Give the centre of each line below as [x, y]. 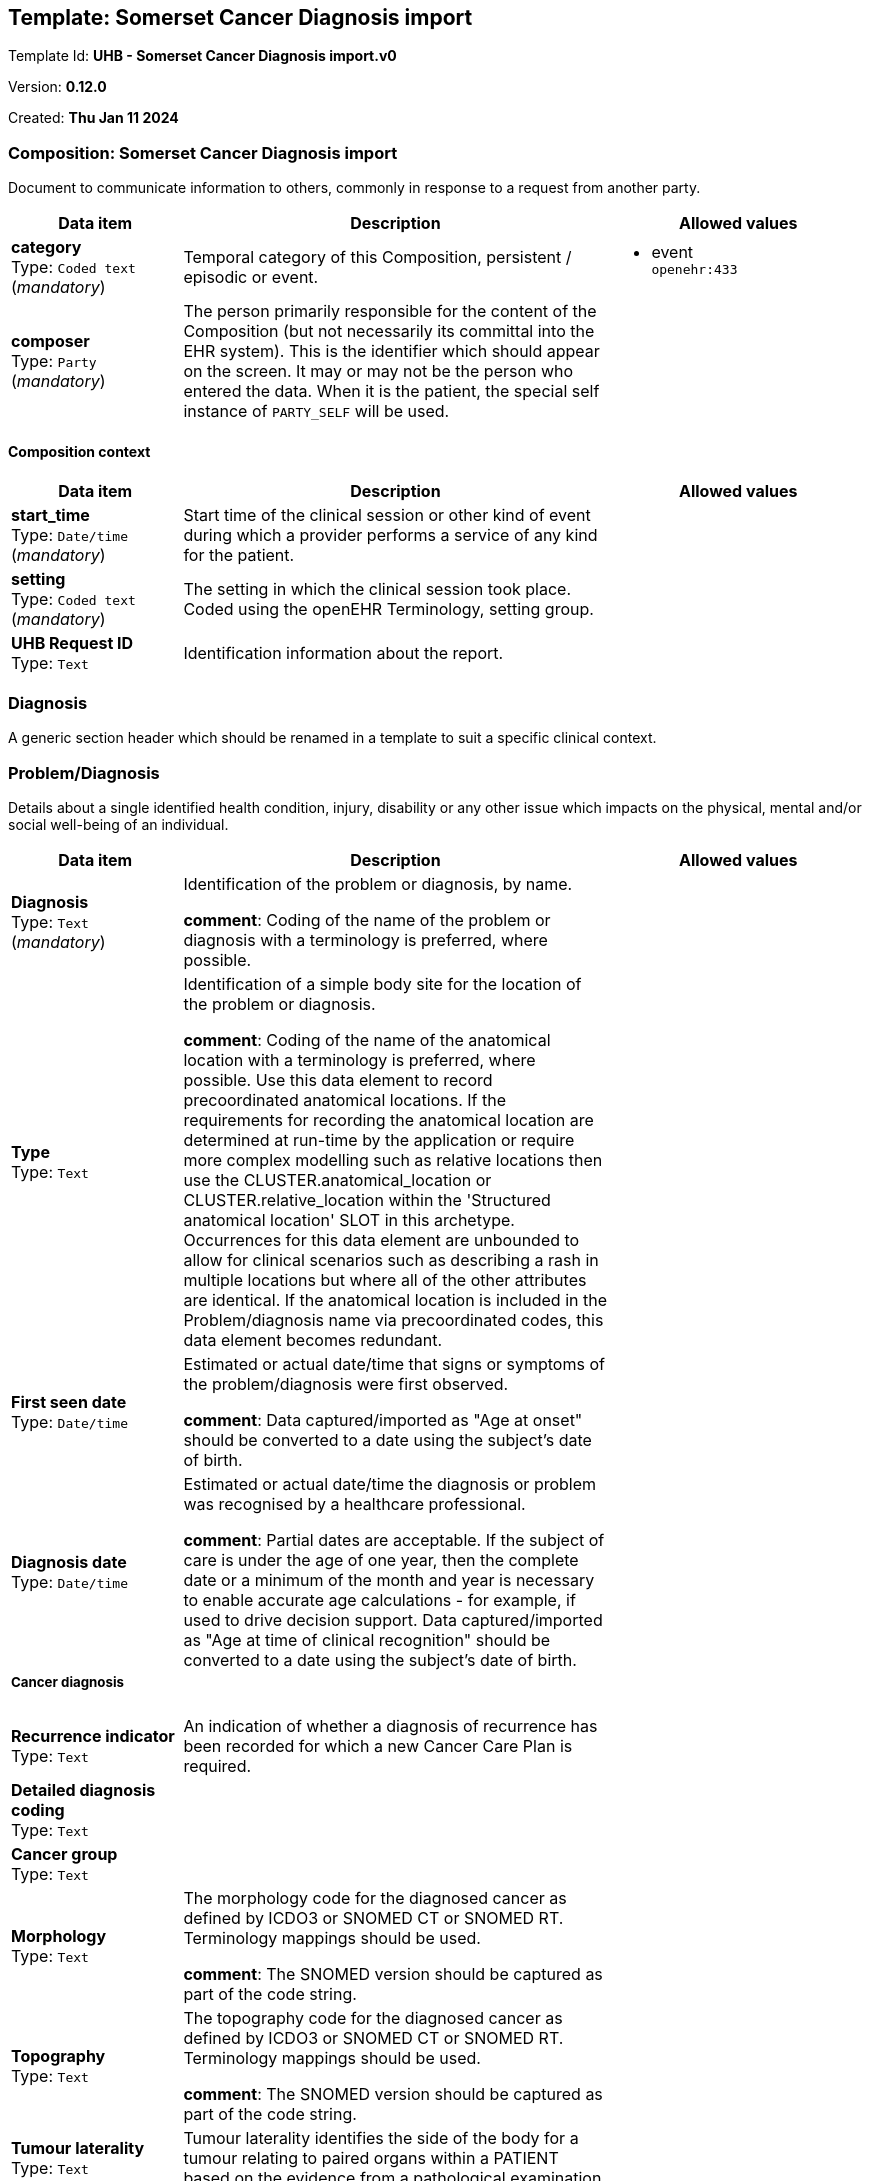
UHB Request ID [72, 643]
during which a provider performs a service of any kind [390, 535]
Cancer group [64, 1854]
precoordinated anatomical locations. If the [345, 1099]
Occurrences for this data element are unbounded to [381, 1239]
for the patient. [239, 555]
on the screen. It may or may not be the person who [378, 371]
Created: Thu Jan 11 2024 [93, 118]
